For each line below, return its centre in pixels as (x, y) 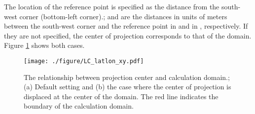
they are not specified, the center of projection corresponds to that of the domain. (128, 35)
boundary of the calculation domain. (79, 106)
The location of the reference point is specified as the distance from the (112, 6)
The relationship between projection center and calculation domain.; (127, 77)
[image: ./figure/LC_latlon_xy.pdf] (84, 61)
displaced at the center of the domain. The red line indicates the (121, 96)
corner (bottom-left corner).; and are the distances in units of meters (123, 16)
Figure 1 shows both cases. (44, 45)
